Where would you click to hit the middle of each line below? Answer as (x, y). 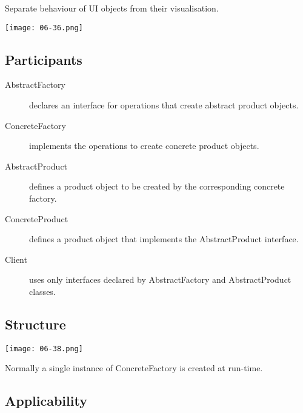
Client (16, 259)
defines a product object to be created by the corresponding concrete (157, 186)
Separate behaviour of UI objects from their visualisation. (112, 8)
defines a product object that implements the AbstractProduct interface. (164, 239)
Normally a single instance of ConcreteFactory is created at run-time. (134, 368)
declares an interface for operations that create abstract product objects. (164, 105)
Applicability (46, 401)
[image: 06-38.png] (44, 349)
